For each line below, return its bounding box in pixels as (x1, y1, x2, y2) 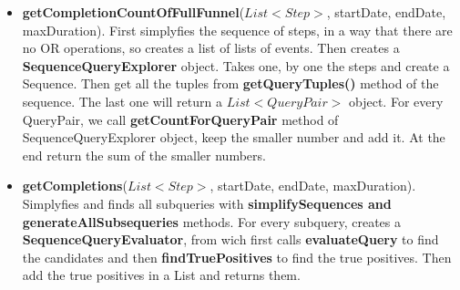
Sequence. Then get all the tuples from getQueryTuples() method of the (22, 74, 439, 93)
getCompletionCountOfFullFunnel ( (22, 3, 245, 21)
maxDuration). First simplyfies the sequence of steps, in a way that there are (22, 20, 453, 39)
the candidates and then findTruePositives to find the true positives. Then (22, 247, 452, 266)
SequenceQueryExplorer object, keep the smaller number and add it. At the (22, 128, 445, 147)
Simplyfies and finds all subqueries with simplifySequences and (22, 193, 392, 212)
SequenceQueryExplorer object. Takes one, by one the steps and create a (22, 56, 450, 75)
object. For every (349, 91, 444, 110)
